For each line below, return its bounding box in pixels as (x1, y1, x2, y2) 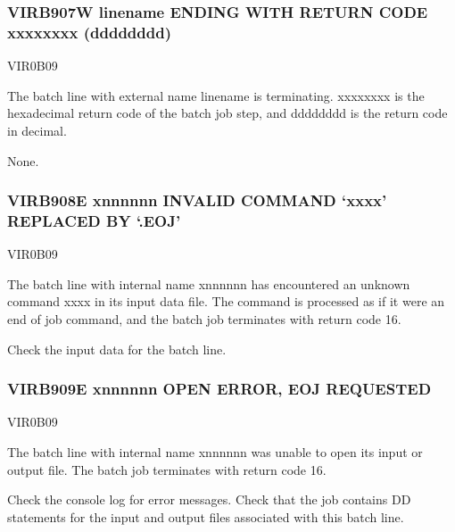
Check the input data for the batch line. (7, 339, 227, 358)
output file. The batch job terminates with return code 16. (7, 460, 327, 478)
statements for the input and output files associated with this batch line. (7, 507, 404, 526)
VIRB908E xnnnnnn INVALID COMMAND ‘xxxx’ (7, 189, 387, 212)
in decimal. (7, 121, 67, 139)
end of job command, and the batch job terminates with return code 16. (7, 310, 401, 328)
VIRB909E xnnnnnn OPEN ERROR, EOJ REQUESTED (7, 378, 432, 400)
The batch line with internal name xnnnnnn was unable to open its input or (7, 443, 423, 461)
